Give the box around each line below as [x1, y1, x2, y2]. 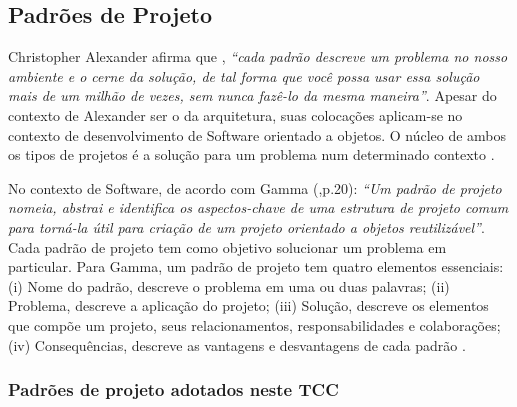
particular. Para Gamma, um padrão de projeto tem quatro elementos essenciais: [8, 256, 504, 277]
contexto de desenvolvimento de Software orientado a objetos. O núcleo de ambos [8, 124, 507, 145]
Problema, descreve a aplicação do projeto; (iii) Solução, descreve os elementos [8, 295, 489, 316]
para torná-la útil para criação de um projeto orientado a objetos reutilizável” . [8, 216, 485, 237]
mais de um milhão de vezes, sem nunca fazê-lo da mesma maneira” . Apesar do [8, 85, 497, 106]
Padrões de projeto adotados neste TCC [8, 377, 339, 402]
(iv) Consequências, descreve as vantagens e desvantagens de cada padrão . [8, 334, 466, 355]
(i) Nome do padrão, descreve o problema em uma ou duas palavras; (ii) [8, 275, 450, 296]
